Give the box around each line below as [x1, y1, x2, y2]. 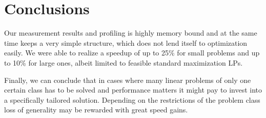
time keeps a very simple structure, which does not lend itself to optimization [4, 37, 248, 48]
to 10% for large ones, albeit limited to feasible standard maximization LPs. [4, 57, 243, 68]
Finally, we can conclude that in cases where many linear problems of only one [4, 74, 251, 85]
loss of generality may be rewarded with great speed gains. [4, 104, 188, 115]
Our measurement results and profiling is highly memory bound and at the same [4, 27, 257, 38]
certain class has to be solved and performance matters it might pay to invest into [4, 84, 262, 95]
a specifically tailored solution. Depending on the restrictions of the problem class [4, 94, 260, 105]
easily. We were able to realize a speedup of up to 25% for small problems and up [4, 47, 260, 58]
